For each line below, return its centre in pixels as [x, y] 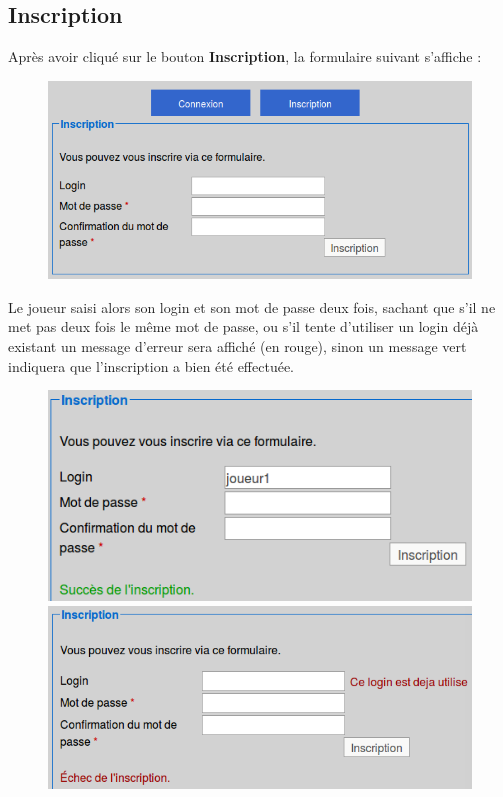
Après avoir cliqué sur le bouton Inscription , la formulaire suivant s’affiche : [245, 56]
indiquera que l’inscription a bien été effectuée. [151, 365]
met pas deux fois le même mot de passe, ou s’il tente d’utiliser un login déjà [243, 326]
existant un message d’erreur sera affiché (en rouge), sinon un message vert [237, 346]
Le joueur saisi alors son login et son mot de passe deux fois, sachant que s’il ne [252, 306]
